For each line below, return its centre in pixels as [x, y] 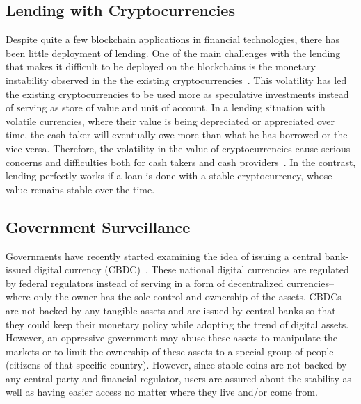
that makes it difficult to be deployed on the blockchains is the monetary [161, 66]
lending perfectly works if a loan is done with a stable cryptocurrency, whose [169, 176]
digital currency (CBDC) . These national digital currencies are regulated [192, 269]
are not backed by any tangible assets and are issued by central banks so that [171, 310]
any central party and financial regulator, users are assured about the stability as [178, 378]
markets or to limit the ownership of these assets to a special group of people [170, 351]
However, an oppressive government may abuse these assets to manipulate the [171, 338]
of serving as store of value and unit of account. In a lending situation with [166, 107]
